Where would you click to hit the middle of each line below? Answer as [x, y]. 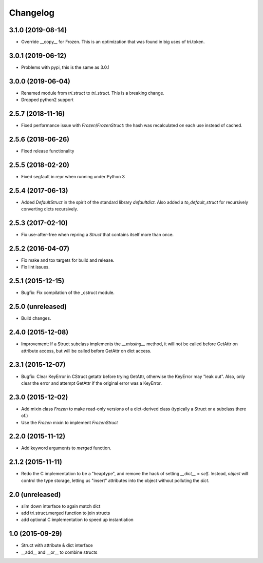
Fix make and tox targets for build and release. [68, 260]
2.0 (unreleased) [35, 494]
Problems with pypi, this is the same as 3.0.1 [65, 67]
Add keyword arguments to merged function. [66, 448]
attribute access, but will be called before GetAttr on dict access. [86, 351]
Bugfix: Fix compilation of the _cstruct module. [68, 292]
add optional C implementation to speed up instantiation [77, 520]
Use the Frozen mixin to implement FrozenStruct [70, 422]
